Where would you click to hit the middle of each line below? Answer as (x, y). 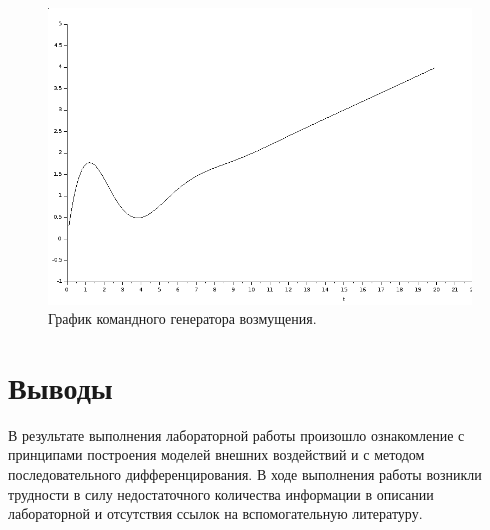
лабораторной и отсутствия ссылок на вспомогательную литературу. (215, 513)
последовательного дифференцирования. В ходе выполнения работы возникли (245, 474)
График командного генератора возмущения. (182, 318)
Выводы (60, 386)
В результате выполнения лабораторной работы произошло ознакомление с (236, 434)
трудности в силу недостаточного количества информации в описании (221, 493)
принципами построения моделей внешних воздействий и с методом (216, 454)
